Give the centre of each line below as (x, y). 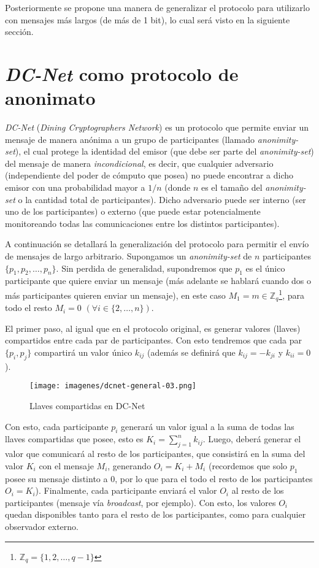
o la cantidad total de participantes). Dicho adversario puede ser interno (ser (162, 199)
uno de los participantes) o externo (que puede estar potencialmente (133, 211)
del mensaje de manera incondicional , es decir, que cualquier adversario (139, 163)
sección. (19, 32)
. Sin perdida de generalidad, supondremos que (144, 268)
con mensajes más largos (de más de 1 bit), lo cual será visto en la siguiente (148, 19)
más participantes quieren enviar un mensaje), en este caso (115, 295)
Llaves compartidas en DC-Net (87, 405)
